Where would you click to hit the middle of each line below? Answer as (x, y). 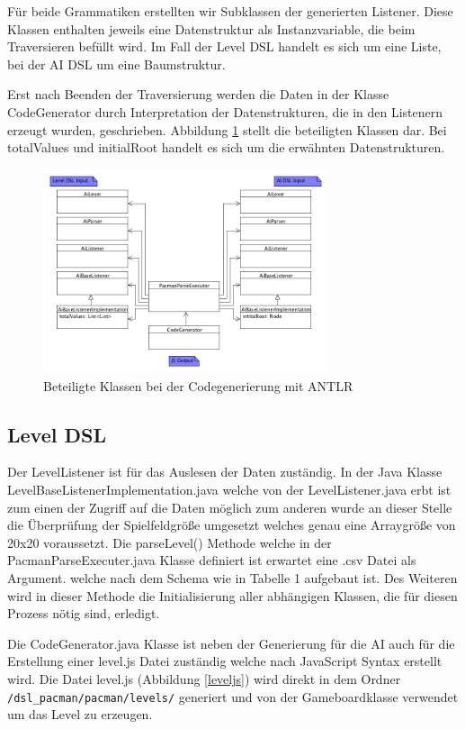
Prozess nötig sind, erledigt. (84, 613)
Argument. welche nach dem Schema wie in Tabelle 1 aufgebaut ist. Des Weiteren (232, 577)
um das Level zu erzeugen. (80, 714)
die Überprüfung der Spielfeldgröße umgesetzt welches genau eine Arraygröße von (232, 525)
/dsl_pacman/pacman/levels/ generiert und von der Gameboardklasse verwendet (233, 696)
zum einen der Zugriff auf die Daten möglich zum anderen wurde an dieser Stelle (230, 507)
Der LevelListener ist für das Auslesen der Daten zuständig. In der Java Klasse (225, 472)
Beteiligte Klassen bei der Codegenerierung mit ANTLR (198, 385)
